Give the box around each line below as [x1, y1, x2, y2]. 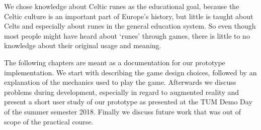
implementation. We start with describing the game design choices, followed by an [4, 67, 257, 77]
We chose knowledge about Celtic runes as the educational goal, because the [4, 1, 239, 11]
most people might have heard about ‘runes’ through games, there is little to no [4, 30, 250, 41]
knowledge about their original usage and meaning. [4, 40, 161, 51]
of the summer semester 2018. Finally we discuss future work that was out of [4, 106, 241, 116]
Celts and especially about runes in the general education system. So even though [4, 21, 256, 31]
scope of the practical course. [4, 116, 94, 126]
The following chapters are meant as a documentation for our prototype [4, 57, 225, 67]
